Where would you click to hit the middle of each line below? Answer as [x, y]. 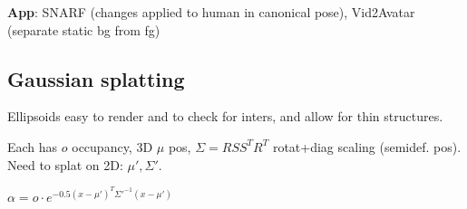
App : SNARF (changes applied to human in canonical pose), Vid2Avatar [211, 12]
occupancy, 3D [112, 146]
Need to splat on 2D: [65, 164]
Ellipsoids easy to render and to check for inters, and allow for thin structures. [225, 116]
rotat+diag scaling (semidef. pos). [367, 146]
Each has [33, 146]
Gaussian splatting [96, 78]
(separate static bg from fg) [84, 29]
